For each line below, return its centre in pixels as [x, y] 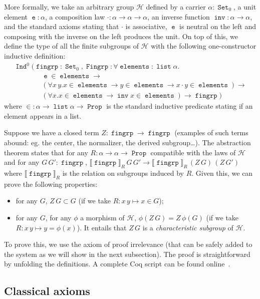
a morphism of [102, 217]
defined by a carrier [176, 7]
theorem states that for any [46, 152]
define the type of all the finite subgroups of [71, 46]
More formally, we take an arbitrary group [69, 7]
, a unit [245, 7]
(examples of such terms [211, 132]
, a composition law [75, 16]
